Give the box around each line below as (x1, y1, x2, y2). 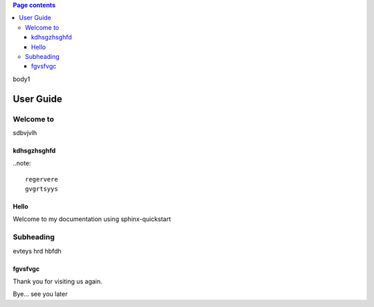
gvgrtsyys (25, 185, 58, 193)
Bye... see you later (12, 290, 68, 298)
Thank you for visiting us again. (12, 277, 103, 286)
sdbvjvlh (12, 128, 37, 137)
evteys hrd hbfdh (12, 247, 62, 255)
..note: (12, 159, 31, 168)
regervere (25, 175, 58, 183)
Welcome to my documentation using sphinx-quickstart (12, 215, 171, 223)
